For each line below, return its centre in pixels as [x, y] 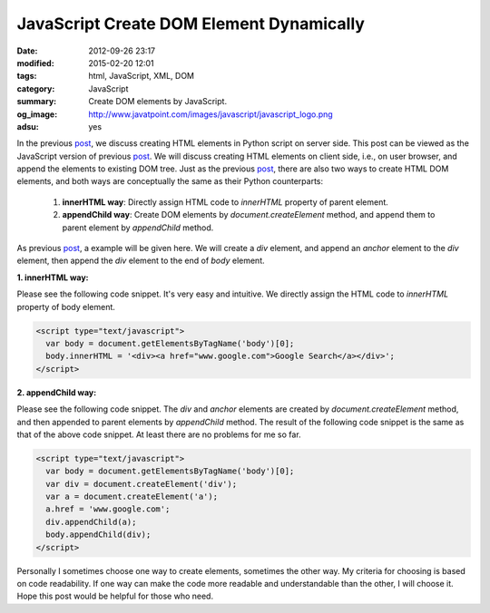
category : [36, 88]
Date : [27, 51]
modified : [35, 63]
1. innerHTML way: [53, 277]
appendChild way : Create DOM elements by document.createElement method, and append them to [249, 215]
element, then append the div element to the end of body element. [141, 261]
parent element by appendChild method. [138, 228]
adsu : [28, 126]
